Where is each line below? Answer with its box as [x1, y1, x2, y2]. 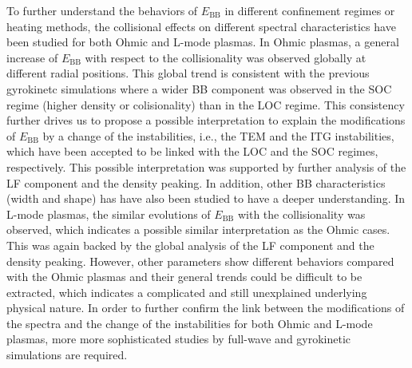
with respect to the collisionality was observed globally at [85, 49, 366, 65]
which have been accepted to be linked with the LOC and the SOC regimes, [6, 143, 378, 160]
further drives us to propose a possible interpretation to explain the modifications [6, 112, 406, 129]
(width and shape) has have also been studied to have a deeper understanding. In [6, 190, 406, 207]
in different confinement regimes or [224, 2, 395, 18]
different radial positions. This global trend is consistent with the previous [6, 65, 370, 81]
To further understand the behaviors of [6, 2, 198, 18]
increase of [6, 49, 58, 65]
